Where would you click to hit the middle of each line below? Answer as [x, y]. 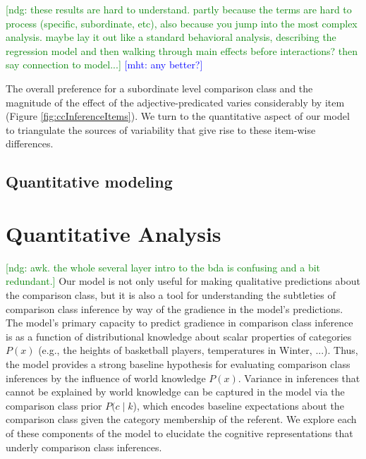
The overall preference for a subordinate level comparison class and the [159, 88]
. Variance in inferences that [299, 378]
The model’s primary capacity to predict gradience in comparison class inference [179, 323]
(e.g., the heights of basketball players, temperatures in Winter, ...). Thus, [198, 350]
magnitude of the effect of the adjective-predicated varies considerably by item [175, 102]
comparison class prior [54, 405]
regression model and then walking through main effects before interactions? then [182, 50]
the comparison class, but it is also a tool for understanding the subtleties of [171, 295]
